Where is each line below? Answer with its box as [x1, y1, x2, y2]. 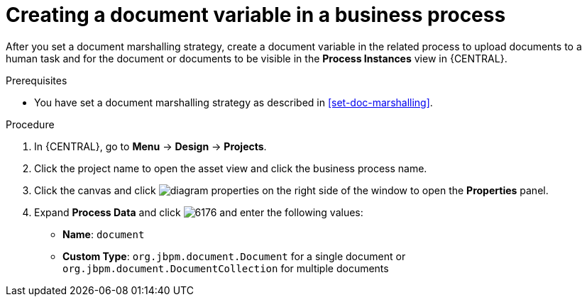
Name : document [62, 228, 145, 240]
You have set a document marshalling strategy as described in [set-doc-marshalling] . [34, 96, 433, 108]
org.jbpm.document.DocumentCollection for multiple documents [62, 262, 389, 274]
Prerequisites [6, 74, 67, 86]
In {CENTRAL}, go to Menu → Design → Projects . [34, 140, 267, 152]
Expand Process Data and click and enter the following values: [34, 206, 363, 218]
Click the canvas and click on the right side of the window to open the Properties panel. [34, 184, 549, 196]
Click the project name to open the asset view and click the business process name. [34, 162, 427, 174]
